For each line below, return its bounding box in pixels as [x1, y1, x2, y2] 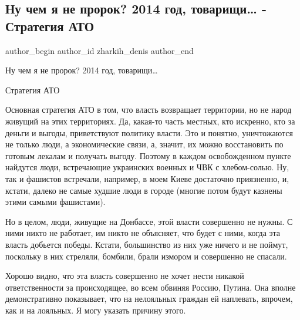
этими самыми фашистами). [5, 196, 106, 208]
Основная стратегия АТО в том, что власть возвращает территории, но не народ [5, 103, 292, 116]
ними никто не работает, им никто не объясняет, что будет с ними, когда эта [5, 227, 281, 239]
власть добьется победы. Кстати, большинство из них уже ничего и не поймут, [5, 238, 288, 250]
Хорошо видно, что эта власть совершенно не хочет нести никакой [5, 270, 244, 282]
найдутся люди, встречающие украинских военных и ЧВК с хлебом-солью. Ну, [5, 161, 289, 173]
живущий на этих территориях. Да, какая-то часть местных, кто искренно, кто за [5, 114, 295, 127]
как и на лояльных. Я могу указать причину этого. [5, 304, 186, 316]
